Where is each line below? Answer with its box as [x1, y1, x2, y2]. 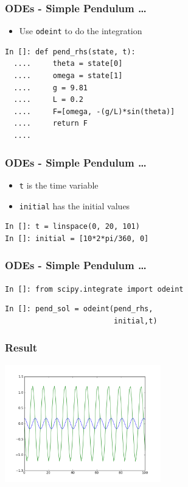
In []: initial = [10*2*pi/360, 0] [5, 234, 149, 243]
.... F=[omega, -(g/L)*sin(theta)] [13, 107, 175, 116]
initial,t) [113, 316, 158, 325]
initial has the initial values [19, 199, 130, 212]
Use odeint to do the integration [19, 24, 142, 37]
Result [5, 340, 38, 355]
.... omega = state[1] [13, 71, 123, 81]
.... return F [13, 119, 88, 128]
